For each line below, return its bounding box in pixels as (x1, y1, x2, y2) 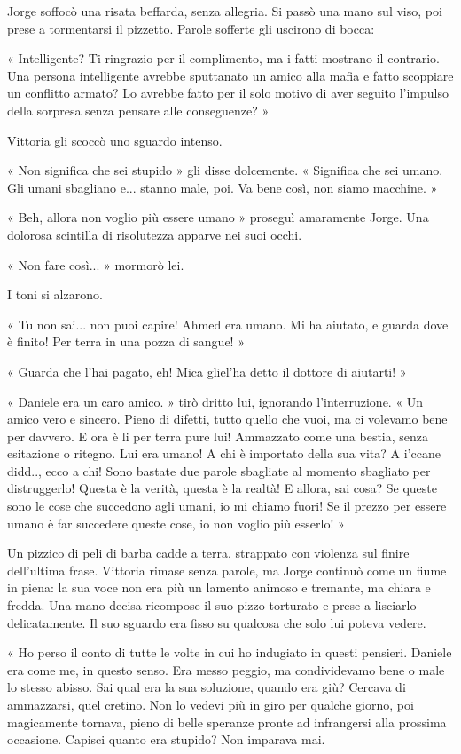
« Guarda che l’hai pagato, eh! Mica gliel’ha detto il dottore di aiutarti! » (7, 361, 407, 380)
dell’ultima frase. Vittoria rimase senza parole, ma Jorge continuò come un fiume (7, 560, 447, 579)
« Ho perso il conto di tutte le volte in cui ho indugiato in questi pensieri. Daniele (7, 643, 452, 662)
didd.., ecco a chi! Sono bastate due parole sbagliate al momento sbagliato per (7, 461, 431, 480)
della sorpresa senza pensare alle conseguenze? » (7, 100, 270, 119)
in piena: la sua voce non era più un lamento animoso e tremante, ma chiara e (7, 578, 431, 597)
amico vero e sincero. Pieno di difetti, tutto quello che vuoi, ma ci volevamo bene (7, 409, 448, 428)
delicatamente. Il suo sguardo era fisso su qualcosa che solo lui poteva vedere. (7, 613, 426, 631)
